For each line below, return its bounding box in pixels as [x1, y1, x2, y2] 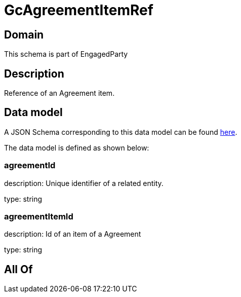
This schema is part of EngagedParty [4, 50, 128, 59]
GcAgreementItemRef [4, 2, 153, 19]
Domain [4, 28, 44, 41]
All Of [4, 263, 33, 276]
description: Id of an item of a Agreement [4, 230, 141, 239]
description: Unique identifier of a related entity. [4, 178, 164, 188]
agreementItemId [4, 211, 73, 221]
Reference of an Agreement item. [4, 89, 115, 98]
